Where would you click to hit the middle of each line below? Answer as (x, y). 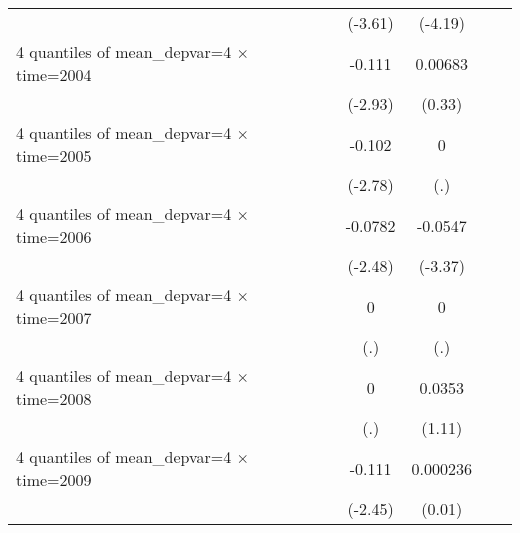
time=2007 (54, 317)
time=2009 (54, 479)
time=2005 (54, 155)
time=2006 (54, 236)
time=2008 (54, 398)
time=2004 (54, 74)
